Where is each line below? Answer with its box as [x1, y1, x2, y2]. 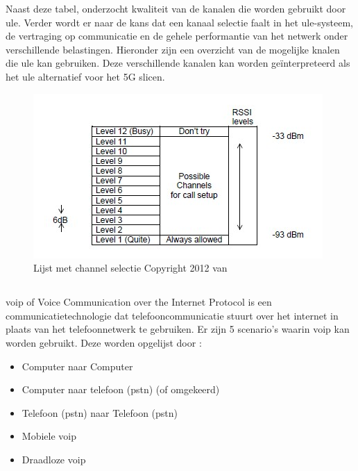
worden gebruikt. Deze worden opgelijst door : [6, 335, 202, 349]
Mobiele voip [22, 429, 76, 443]
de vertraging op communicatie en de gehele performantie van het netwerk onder [6, 28, 348, 43]
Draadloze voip [22, 452, 86, 466]
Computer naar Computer [22, 358, 133, 373]
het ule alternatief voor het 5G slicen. [6, 69, 165, 83]
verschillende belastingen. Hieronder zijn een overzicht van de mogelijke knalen [6, 42, 340, 56]
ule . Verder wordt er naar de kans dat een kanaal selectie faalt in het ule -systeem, [6, 15, 354, 29]
